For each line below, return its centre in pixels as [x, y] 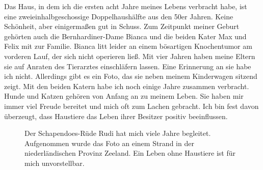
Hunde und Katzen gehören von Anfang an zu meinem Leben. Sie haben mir [124, 96]
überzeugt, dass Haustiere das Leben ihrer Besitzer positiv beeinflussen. [116, 116]
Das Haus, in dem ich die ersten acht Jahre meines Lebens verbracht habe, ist [126, 6]
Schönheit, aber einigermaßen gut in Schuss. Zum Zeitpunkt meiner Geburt [122, 26]
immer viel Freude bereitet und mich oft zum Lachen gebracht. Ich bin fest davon [131, 106]
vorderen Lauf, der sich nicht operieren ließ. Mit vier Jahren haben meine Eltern [130, 56]
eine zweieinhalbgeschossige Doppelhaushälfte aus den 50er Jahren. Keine [119, 16]
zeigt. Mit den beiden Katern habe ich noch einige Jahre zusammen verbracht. [127, 86]
